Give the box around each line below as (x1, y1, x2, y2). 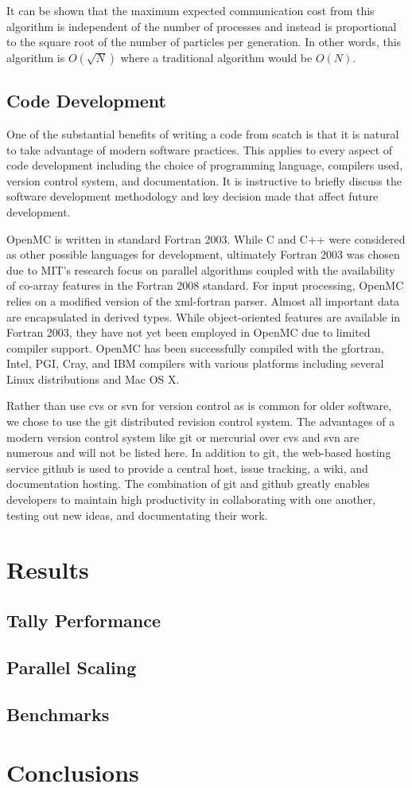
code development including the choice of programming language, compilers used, (6, 157, 403, 174)
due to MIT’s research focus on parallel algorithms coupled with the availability (6, 261, 395, 278)
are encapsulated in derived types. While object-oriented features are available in (6, 308, 401, 325)
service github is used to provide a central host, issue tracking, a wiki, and (6, 459, 368, 476)
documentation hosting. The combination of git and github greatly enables (6, 475, 370, 492)
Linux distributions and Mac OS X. (6, 370, 180, 387)
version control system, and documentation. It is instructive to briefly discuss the (6, 172, 402, 189)
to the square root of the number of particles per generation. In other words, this (6, 33, 402, 50)
